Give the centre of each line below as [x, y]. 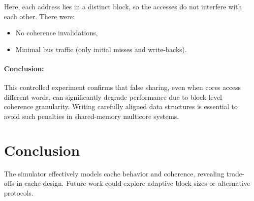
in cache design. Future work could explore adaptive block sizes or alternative [133, 183]
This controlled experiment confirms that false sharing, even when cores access [122, 87]
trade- [236, 173]
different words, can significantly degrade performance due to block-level [113, 97]
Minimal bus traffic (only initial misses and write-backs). [101, 49]
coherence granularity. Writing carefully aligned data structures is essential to [121, 106]
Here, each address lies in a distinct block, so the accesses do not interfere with [123, 6]
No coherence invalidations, [57, 33]
